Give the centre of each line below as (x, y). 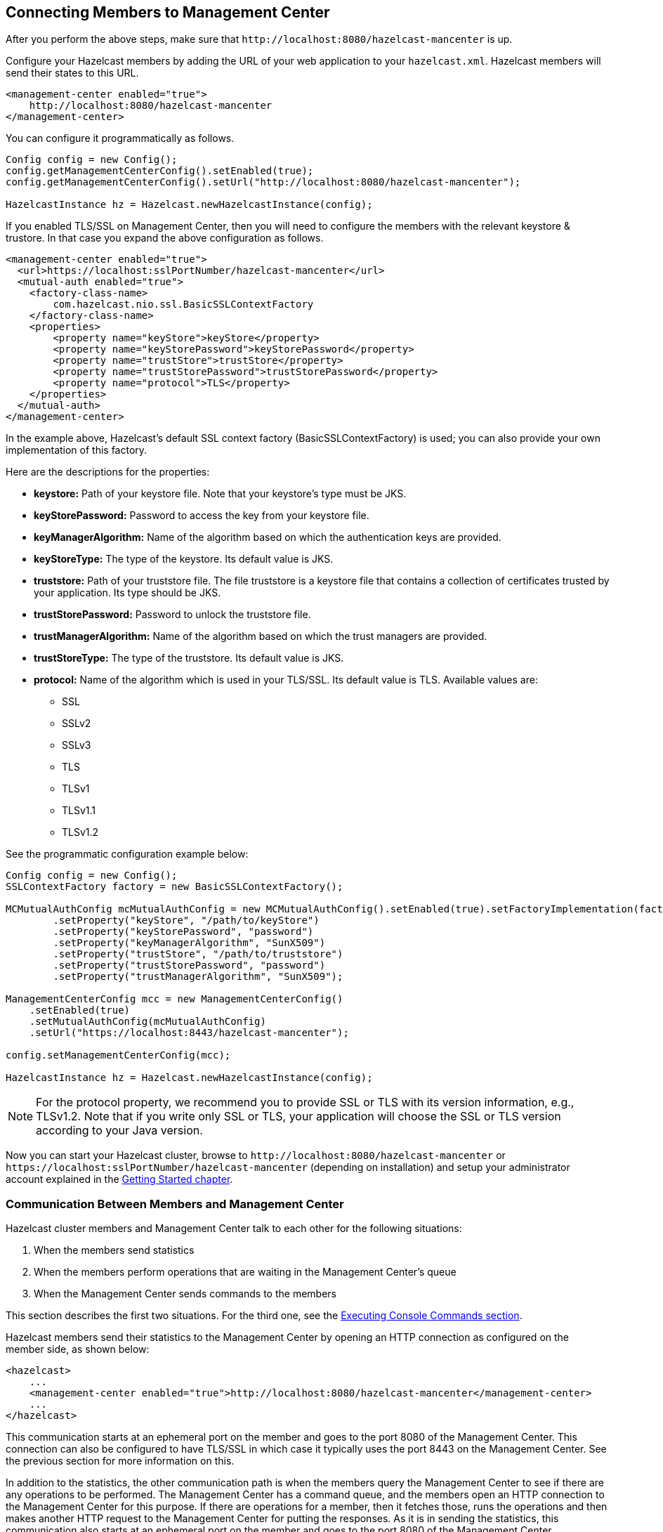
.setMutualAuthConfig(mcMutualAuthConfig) (147, 1022)
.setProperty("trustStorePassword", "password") (189, 965)
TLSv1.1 (79, 811)
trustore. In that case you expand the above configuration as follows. (165, 238)
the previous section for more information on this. (120, 1461)
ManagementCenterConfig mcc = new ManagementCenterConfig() (175, 999)
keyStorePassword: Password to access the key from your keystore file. (202, 516)
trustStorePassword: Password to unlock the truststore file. (172, 615)
